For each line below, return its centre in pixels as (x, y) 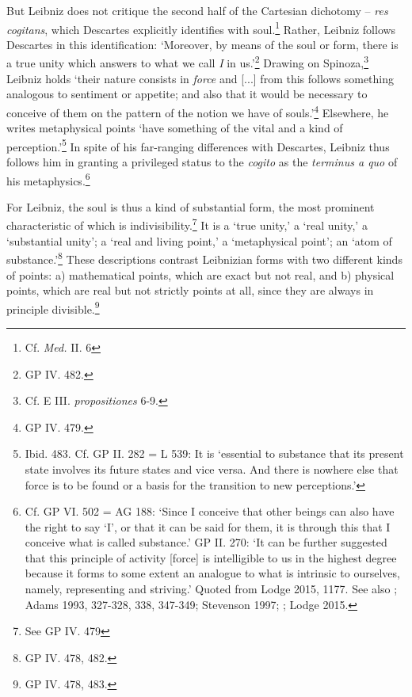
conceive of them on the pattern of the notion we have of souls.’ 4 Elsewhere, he (198, 111)
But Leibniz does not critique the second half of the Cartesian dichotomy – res (197, 10)
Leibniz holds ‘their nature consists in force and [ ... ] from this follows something (200, 78)
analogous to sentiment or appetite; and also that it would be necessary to (187, 94)
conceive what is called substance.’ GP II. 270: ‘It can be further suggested (206, 542)
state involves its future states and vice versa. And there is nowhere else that (212, 468)
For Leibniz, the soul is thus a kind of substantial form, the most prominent (191, 206)
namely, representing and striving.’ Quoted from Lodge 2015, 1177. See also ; (211, 589)
